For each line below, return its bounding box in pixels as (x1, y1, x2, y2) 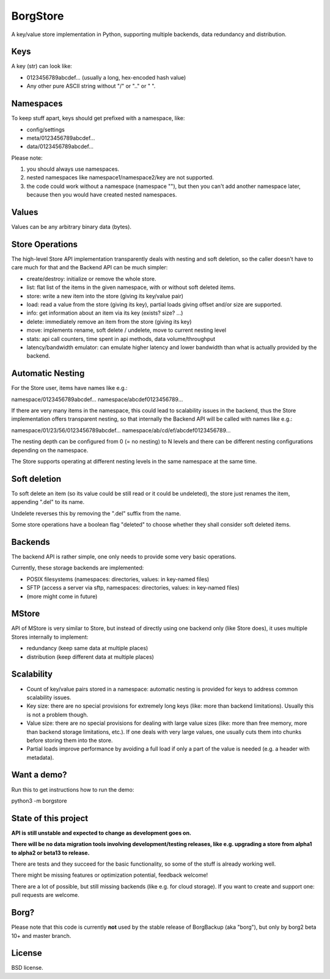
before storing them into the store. (26, 737, 113, 744)
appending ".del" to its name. (11, 498, 85, 506)
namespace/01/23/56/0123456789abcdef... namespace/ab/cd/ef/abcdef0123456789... (11, 426, 231, 434)
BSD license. (11, 964, 43, 972)
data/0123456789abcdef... (26, 143, 94, 150)
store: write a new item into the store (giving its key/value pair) (26, 292, 183, 299)
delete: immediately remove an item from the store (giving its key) (26, 318, 192, 325)
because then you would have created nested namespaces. (26, 191, 177, 198)
